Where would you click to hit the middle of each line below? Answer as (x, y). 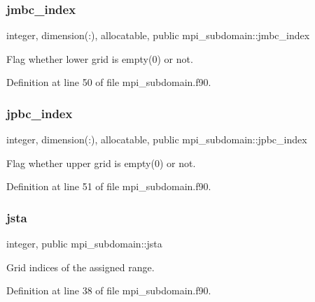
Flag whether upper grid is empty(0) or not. (101, 163)
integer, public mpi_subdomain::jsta (84, 244)
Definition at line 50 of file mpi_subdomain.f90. (109, 82)
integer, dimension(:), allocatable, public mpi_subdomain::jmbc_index (158, 35)
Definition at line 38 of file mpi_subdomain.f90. (109, 290)
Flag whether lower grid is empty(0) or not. (100, 58)
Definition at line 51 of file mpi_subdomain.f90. (109, 186)
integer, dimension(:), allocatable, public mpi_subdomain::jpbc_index (157, 139)
